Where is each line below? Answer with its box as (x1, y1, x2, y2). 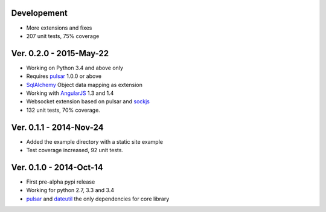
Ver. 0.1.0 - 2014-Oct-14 (11, 162, 103, 172)
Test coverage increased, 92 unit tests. (26, 147, 124, 154)
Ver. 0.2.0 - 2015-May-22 (11, 48, 109, 59)
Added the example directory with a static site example (26, 138, 163, 145)
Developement (11, 8, 68, 18)
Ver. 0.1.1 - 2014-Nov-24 (11, 122, 104, 132)
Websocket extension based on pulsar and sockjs (26, 98, 150, 105)
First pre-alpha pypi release (26, 178, 95, 185)
